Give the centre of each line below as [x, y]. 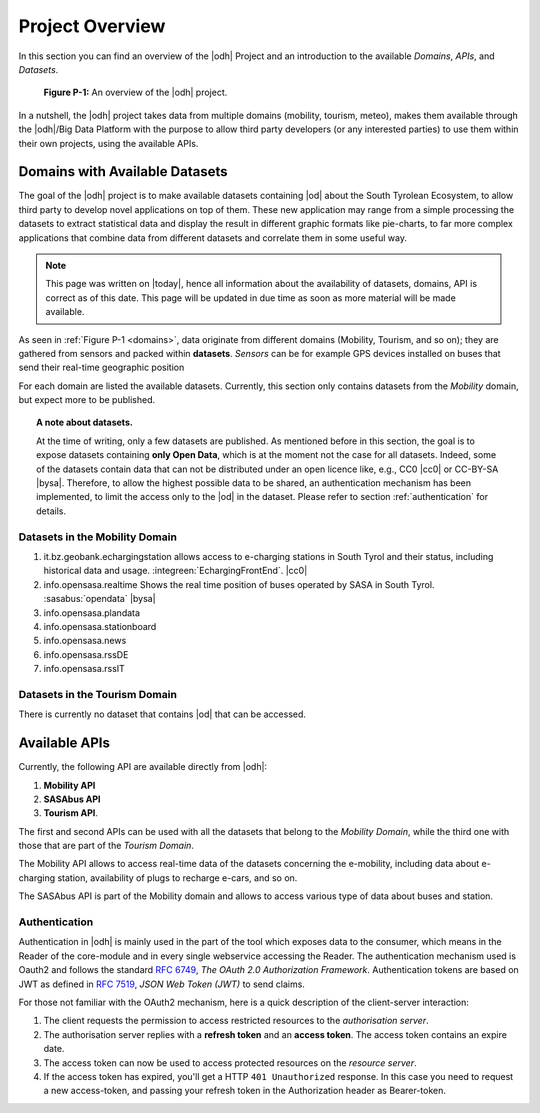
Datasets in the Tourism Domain [97, 694]
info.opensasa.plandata [91, 612]
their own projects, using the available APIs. [108, 143]
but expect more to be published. [86, 400]
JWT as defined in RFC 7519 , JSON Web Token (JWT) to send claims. [161, 984]
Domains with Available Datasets [123, 171]
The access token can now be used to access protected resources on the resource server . [230, 1062]
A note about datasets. [85, 422]
